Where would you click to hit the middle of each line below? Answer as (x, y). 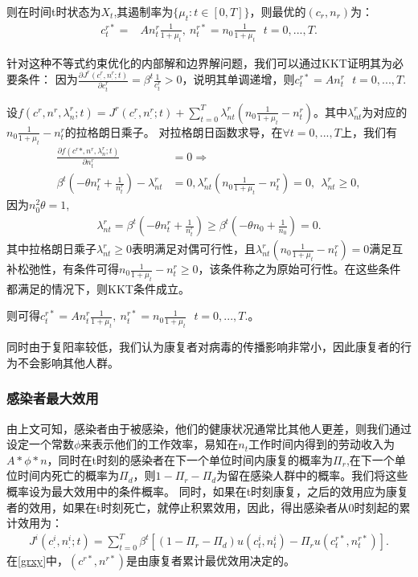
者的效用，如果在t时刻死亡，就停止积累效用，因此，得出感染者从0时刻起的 (203, 507)
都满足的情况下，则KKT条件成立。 (98, 288)
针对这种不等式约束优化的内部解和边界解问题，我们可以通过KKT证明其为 (199, 62)
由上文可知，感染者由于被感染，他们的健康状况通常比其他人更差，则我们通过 (209, 428)
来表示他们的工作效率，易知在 (160, 444)
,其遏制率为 (143, 11)
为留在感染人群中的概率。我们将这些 (312, 475)
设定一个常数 (40, 444)
